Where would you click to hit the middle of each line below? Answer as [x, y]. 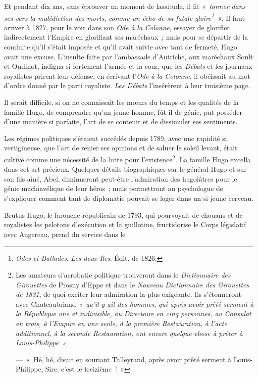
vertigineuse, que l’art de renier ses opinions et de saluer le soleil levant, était [121, 148]
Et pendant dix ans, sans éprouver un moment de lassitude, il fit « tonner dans [125, 6]
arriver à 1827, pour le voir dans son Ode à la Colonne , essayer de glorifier [117, 27]
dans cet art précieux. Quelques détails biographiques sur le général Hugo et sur [125, 169]
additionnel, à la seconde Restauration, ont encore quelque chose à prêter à [129, 333]
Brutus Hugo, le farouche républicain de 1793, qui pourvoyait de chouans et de [123, 214]
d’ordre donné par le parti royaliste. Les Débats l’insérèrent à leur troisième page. [127, 85]
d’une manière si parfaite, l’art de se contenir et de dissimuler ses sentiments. [121, 121]
